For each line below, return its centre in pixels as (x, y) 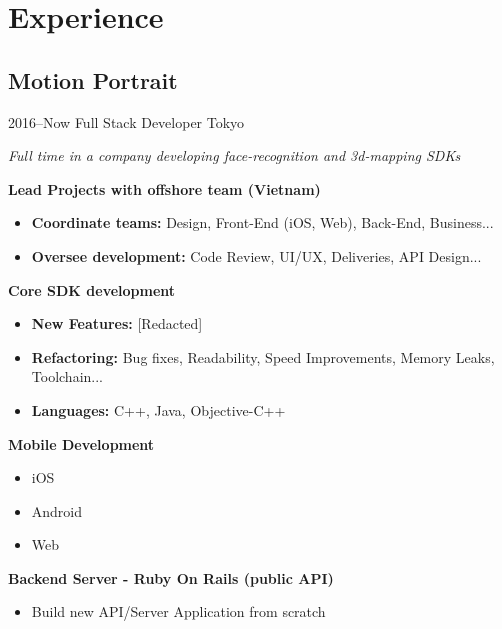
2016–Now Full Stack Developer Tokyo (126, 121)
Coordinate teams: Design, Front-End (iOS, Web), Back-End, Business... (262, 222)
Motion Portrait (93, 79)
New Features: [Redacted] (117, 323)
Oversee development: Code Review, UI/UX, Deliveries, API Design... (256, 255)
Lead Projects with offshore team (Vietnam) (164, 188)
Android (57, 510)
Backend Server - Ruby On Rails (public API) (171, 577)
